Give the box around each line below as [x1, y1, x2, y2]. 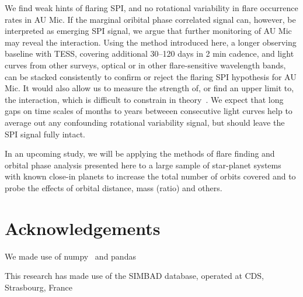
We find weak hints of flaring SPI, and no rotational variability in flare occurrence [5, 2, 298, 13]
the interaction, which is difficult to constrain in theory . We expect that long [5, 93, 284, 105]
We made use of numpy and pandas [5, 250, 136, 262]
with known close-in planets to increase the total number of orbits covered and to [5, 170, 296, 182]
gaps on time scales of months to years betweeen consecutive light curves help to [5, 105, 292, 117]
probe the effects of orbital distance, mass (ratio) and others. [5, 181, 222, 194]
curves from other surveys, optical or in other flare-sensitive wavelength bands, [5, 58, 286, 71]
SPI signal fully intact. [5, 127, 85, 140]
